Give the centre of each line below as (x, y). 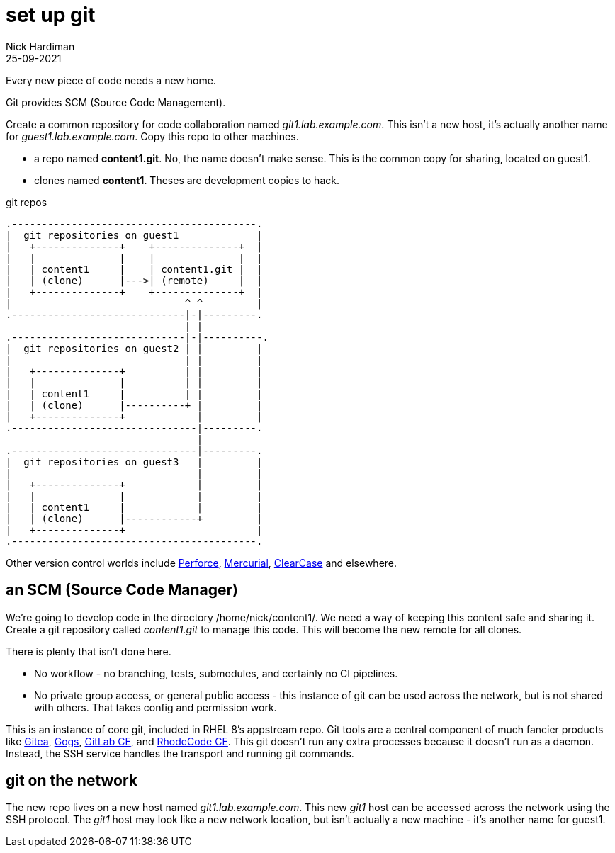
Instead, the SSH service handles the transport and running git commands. (180, 753)
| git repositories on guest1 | (134, 235)
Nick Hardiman (40, 46)
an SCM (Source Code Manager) (122, 590)
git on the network (72, 781)
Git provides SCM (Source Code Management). (116, 102)
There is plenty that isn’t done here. (89, 651)
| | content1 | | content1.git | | (134, 269)
